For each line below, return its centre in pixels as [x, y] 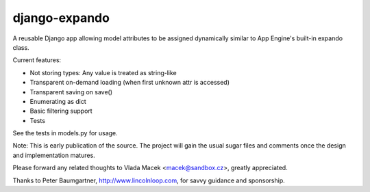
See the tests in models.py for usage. [65, 133]
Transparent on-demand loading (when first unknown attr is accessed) [129, 83]
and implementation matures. [54, 155]
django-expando [61, 18]
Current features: [37, 60]
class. [21, 47]
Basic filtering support [61, 111]
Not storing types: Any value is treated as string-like [103, 72]
